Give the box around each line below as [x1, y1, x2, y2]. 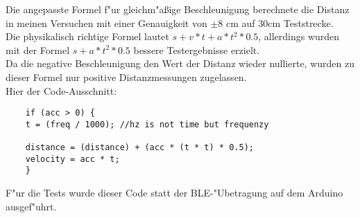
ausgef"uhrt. [6, 199, 57, 213]
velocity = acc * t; [25, 154, 120, 164]
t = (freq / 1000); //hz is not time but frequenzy [25, 119, 269, 129]
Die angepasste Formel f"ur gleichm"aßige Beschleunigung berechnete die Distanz [6, 2, 350, 16]
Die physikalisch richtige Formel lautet [6, 29, 169, 44]
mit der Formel [6, 42, 70, 57]
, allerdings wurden [258, 29, 340, 44]
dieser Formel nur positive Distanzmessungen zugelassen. [6, 69, 247, 84]
